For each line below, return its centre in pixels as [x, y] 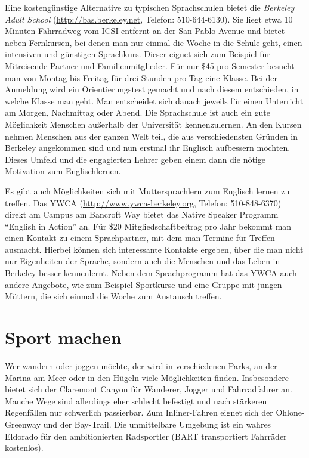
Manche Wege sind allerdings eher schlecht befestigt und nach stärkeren [136, 400]
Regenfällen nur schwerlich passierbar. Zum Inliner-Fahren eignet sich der [139, 412]
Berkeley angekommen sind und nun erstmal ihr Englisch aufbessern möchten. [148, 148]
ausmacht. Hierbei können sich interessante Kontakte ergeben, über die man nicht [154, 249]
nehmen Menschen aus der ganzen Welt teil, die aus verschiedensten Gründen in [151, 136]
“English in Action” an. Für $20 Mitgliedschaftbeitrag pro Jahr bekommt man [148, 226]
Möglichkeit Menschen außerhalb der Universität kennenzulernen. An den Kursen [153, 124]
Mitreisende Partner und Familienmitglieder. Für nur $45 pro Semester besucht [150, 65]
